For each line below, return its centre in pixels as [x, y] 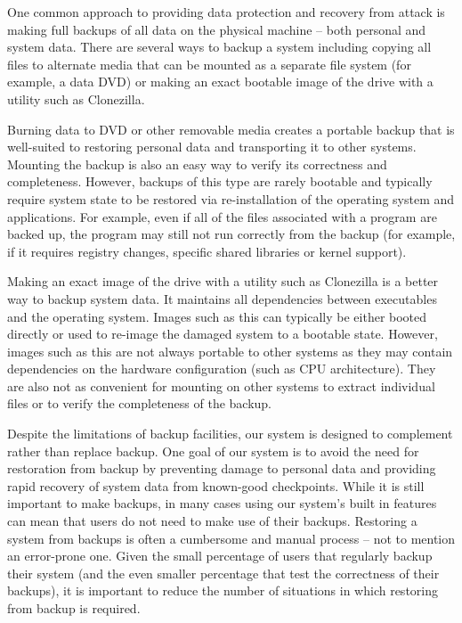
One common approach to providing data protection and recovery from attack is [226, 12]
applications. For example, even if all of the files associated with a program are [222, 216]
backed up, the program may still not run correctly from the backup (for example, [231, 234]
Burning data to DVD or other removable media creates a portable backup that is [231, 129]
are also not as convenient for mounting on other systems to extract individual [221, 385]
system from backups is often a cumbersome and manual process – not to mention [231, 538]
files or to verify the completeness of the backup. [140, 403]
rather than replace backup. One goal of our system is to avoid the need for [213, 451]
